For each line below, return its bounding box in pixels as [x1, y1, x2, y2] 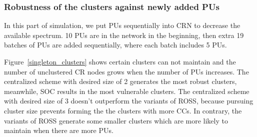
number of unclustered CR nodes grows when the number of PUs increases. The [4, 66, 249, 76]
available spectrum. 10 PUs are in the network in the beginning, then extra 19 [4, 29, 244, 40]
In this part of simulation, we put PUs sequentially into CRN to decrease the [4, 20, 240, 30]
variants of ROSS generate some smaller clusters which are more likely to [4, 115, 228, 125]
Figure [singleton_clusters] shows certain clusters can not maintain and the [4, 56, 236, 66]
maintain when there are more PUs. [4, 125, 113, 135]
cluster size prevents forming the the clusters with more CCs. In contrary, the [4, 105, 242, 115]
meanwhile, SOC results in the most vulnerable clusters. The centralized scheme [4, 85, 249, 96]
